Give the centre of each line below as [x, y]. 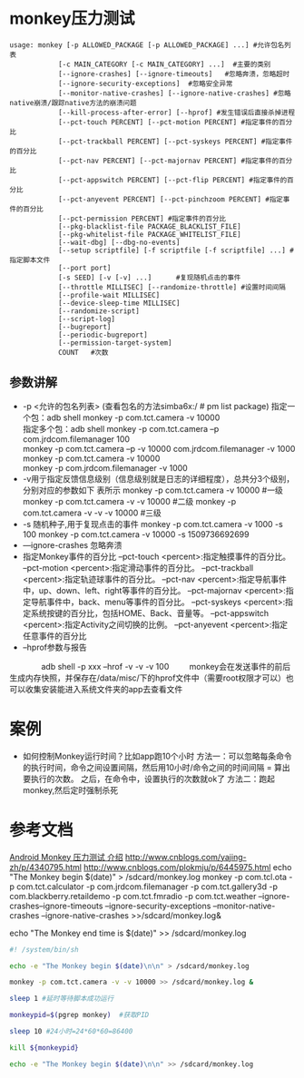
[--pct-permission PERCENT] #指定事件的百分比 [142, 219]
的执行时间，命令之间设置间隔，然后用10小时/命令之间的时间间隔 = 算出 [156, 767]
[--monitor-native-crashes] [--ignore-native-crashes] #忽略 [175, 93]
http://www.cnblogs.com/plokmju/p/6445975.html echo [187, 867]
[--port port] [84, 268]
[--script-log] [87, 318]
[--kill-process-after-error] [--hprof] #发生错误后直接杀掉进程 [177, 113]
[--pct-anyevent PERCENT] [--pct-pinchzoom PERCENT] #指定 [170, 199]
